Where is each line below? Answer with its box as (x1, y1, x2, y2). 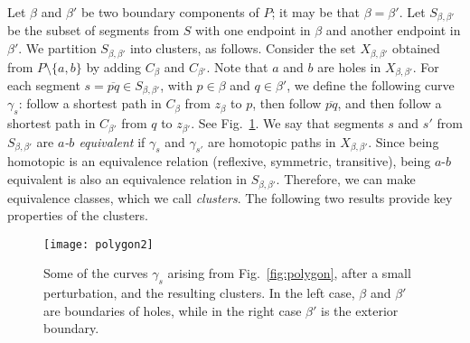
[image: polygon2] (43, 237, 154, 251)
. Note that (206, 57, 268, 76)
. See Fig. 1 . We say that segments (191, 114, 384, 133)
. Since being (368, 132, 439, 151)
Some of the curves (43, 264, 148, 283)
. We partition (18, 39, 97, 58)
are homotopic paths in (207, 132, 336, 151)
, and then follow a (337, 94, 442, 113)
